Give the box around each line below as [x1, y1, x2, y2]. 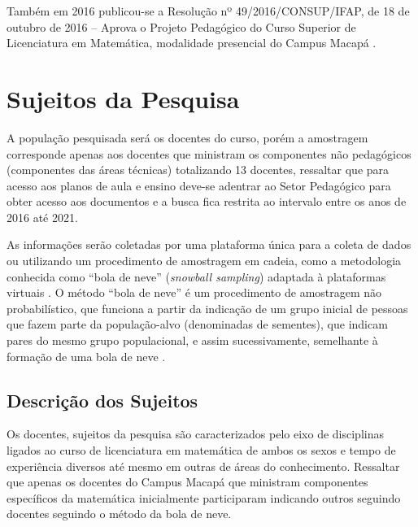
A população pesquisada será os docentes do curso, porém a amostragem [7, 128, 368, 146]
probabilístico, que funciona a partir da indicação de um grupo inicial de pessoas [7, 299, 408, 316]
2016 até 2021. [7, 208, 78, 225]
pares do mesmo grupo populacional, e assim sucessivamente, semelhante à [7, 332, 378, 349]
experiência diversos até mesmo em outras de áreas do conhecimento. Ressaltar [7, 457, 400, 474]
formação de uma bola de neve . [7, 347, 166, 364]
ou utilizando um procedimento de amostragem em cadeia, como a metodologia [7, 252, 402, 269]
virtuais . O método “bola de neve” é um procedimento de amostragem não [7, 284, 382, 301]
